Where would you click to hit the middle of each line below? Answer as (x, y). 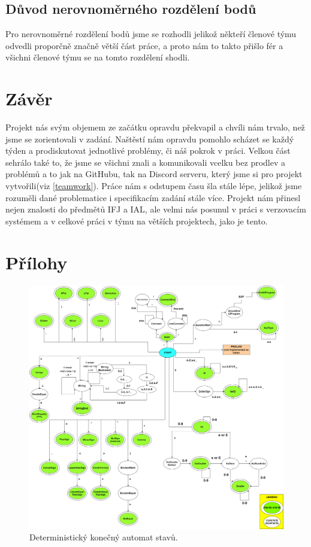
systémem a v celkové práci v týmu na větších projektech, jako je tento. (137, 221)
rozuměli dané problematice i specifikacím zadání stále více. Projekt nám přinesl (153, 197)
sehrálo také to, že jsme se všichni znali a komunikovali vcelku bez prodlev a (145, 162)
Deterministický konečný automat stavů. (104, 537)
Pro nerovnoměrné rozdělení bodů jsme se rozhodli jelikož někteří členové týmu (151, 34)
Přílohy (37, 262)
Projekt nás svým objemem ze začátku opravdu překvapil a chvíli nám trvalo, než (155, 127)
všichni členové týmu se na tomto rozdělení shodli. (98, 57)
